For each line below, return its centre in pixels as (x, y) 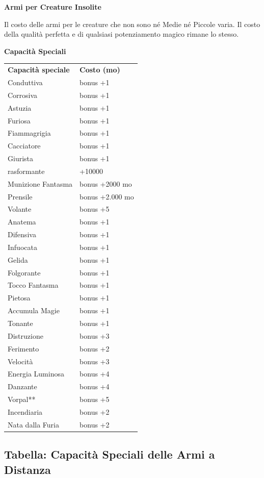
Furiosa (19, 120)
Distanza (28, 469)
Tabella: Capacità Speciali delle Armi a (110, 454)
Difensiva (22, 234)
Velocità (20, 361)
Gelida (18, 259)
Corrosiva (23, 95)
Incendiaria (25, 411)
